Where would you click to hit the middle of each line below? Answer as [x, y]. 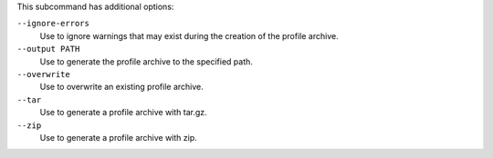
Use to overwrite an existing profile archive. [122, 87]
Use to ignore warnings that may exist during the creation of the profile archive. [189, 35]
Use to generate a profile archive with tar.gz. [123, 113]
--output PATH [48, 49]
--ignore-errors [53, 24]
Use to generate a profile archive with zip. [119, 137]
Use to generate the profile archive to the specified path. [146, 61]
